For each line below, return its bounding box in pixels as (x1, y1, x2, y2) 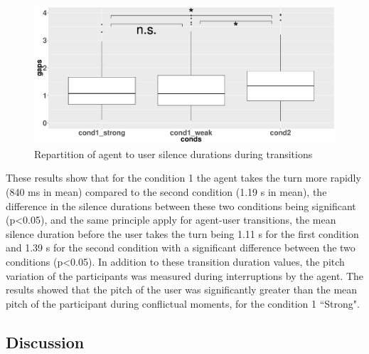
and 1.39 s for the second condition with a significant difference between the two (6, 240, 355, 255)
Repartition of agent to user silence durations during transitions (34, 146, 313, 161)
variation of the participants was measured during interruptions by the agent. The (6, 268, 364, 283)
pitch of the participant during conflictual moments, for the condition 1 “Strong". (6, 296, 360, 311)
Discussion (6, 330, 85, 353)
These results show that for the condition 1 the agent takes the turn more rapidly (6, 170, 361, 185)
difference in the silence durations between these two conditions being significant (6, 198, 356, 213)
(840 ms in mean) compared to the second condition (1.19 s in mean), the (6, 184, 327, 199)
